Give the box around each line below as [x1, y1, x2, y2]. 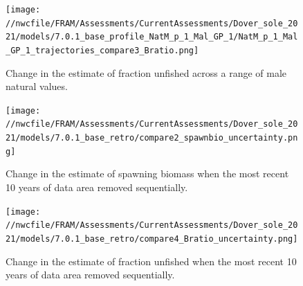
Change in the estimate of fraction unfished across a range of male [6, 65, 287, 80]
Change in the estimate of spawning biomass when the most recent [6, 166, 289, 181]
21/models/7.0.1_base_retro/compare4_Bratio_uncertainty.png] [6, 233, 298, 244]
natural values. [6, 79, 68, 93]
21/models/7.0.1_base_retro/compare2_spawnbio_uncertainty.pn [6, 133, 298, 143]
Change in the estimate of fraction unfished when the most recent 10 [6, 253, 297, 268]
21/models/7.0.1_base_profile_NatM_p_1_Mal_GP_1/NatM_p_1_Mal [6, 32, 298, 42]
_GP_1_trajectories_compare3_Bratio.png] [6, 45, 199, 55]
